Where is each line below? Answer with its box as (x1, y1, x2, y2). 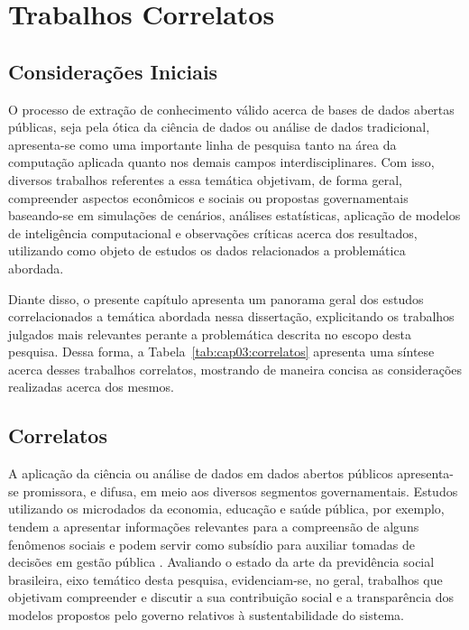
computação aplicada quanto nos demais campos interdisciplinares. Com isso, (8, 153, 435, 171)
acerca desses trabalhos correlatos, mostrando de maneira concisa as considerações (8, 359, 463, 378)
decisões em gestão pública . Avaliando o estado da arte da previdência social (8, 552, 435, 571)
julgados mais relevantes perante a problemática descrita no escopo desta (8, 324, 412, 343)
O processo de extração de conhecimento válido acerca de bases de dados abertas (8, 99, 455, 118)
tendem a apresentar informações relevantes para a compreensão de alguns (8, 517, 419, 536)
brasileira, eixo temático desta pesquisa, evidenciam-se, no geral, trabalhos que (8, 570, 443, 588)
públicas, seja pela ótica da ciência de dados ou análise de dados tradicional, (8, 117, 430, 136)
